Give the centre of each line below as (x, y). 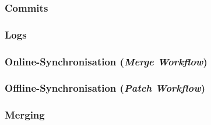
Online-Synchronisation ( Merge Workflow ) (106, 61)
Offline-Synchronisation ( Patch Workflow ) (105, 88)
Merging (25, 115)
